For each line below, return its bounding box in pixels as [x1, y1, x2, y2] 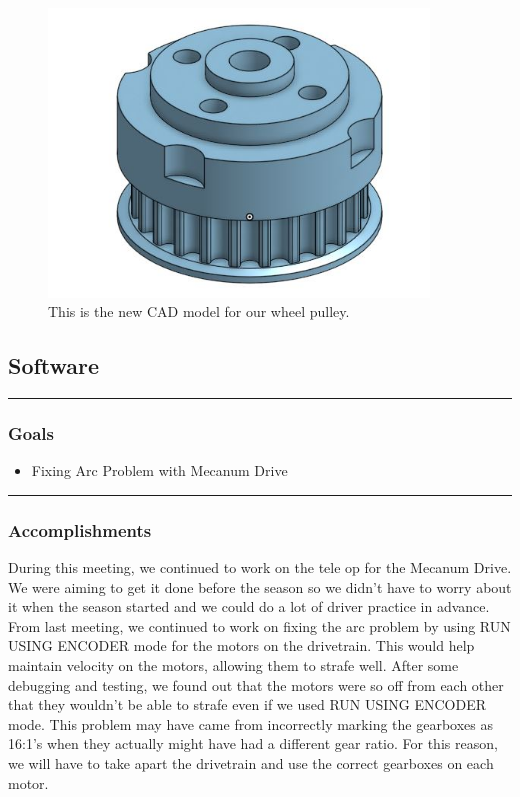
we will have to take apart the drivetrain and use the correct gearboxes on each [8, 752, 494, 773]
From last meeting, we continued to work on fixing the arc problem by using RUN [8, 615, 511, 636]
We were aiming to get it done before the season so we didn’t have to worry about [8, 576, 512, 597]
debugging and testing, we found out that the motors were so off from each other [8, 674, 504, 695]
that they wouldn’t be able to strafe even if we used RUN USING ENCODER [8, 694, 487, 715]
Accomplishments [8, 517, 152, 542]
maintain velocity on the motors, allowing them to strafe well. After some [8, 655, 459, 675]
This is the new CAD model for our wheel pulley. [48, 301, 350, 322]
